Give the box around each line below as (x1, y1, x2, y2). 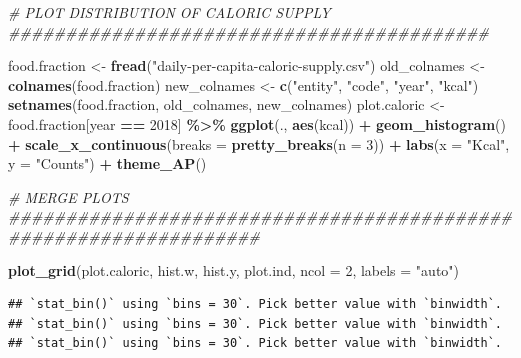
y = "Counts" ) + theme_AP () (8, 153, 207, 174)
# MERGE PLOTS (8, 186, 129, 207)
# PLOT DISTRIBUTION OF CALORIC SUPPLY (8, 2, 331, 22)
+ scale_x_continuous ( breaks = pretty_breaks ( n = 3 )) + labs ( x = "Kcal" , (8, 133, 510, 154)
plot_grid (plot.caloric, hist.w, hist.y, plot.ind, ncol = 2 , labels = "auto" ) (8, 259, 460, 280)
